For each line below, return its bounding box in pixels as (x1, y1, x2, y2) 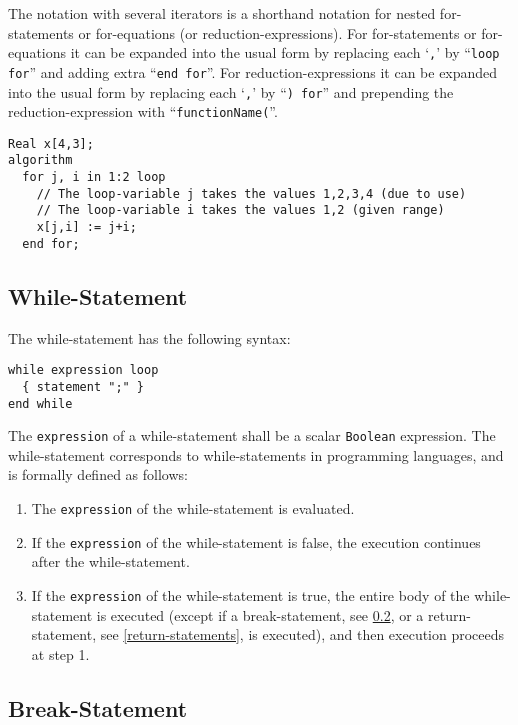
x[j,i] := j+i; (36, 220, 137, 235)
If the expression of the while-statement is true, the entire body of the (31, 584, 470, 605)
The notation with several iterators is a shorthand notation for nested (8, 3, 436, 23)
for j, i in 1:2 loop (22, 170, 166, 185)
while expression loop (8, 363, 159, 378)
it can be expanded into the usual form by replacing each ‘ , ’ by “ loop (70, 42, 500, 63)
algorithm (8, 153, 73, 168)
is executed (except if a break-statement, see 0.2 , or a (96, 604, 424, 625)
